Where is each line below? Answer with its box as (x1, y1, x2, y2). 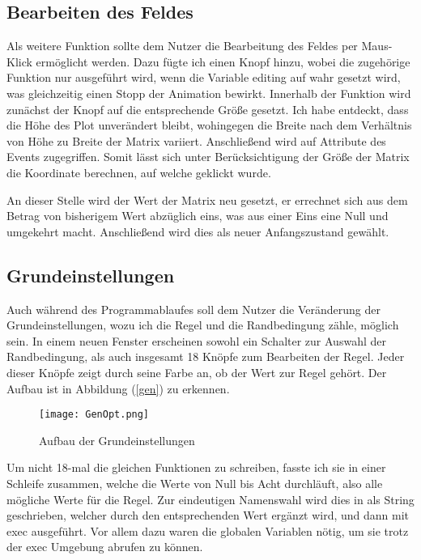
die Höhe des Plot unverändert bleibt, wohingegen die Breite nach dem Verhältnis (6, 117, 412, 134)
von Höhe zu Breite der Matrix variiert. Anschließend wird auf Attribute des (6, 132, 386, 149)
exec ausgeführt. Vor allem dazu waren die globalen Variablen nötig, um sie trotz (6, 522, 409, 539)
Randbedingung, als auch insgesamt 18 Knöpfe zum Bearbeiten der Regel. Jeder (6, 348, 405, 365)
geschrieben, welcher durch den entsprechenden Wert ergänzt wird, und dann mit (6, 507, 410, 524)
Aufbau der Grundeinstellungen (39, 431, 195, 448)
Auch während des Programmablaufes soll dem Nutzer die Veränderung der (6, 300, 381, 317)
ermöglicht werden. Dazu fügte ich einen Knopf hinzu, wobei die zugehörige (36, 53, 410, 70)
